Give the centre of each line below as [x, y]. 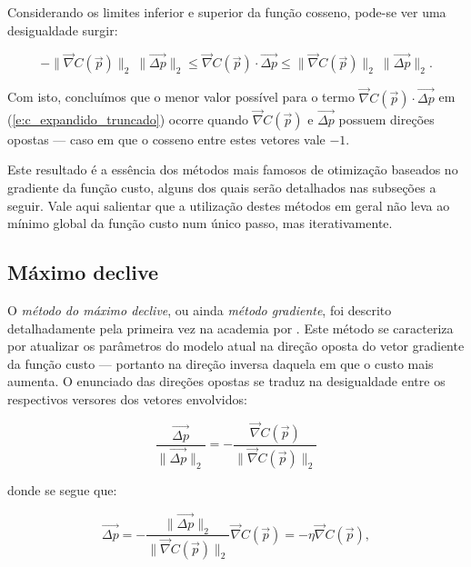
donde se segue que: [62, 489]
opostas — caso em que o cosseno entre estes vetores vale [166, 139]
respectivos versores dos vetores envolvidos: [127, 398]
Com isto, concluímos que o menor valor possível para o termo [181, 97]
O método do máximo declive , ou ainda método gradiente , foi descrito [200, 310]
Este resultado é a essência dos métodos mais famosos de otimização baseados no [233, 169]
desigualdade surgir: [63, 30]
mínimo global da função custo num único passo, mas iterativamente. [200, 223]
